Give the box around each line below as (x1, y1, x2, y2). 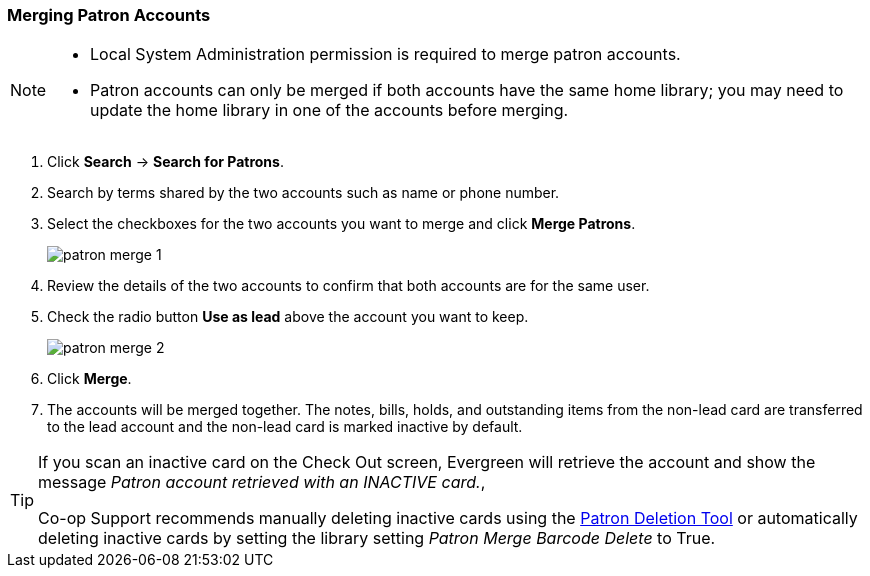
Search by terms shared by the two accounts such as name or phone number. (47, 184, 560, 202)
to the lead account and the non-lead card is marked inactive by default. (47, 418, 523, 436)
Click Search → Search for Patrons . (47, 153, 284, 171)
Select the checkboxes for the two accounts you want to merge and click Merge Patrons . (47, 215, 636, 233)
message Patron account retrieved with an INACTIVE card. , (38, 472, 486, 493)
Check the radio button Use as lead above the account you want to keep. (47, 308, 529, 326)
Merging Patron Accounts (7, 5, 211, 25)
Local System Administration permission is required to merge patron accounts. (90, 44, 681, 65)
